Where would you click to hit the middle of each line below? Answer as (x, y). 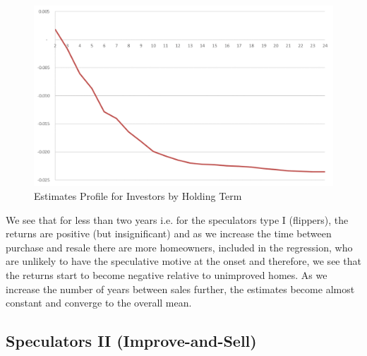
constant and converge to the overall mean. (99, 303)
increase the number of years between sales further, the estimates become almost (180, 289)
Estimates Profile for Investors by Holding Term (138, 196)
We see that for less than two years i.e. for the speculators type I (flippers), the (177, 219)
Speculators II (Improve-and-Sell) (131, 341)
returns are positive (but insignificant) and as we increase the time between (169, 233)
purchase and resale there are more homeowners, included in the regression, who (179, 247)
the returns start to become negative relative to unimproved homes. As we (167, 275)
